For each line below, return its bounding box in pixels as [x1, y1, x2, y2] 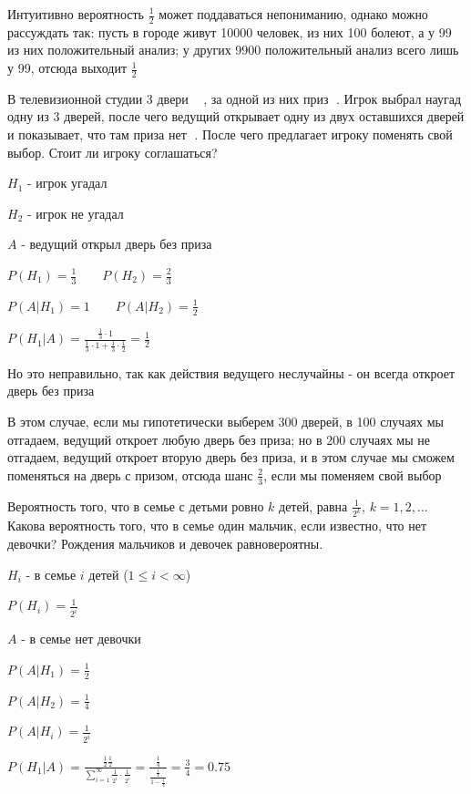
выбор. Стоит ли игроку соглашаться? [7, 142, 218, 161]
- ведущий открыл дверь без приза [21, 234, 212, 253]
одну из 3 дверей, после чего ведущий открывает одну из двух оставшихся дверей [7, 107, 465, 126]
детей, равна [279, 496, 348, 515]
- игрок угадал [26, 173, 108, 192]
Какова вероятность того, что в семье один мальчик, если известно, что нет [7, 516, 427, 535]
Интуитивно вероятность [7, 5, 144, 23]
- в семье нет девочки [21, 629, 141, 648]
